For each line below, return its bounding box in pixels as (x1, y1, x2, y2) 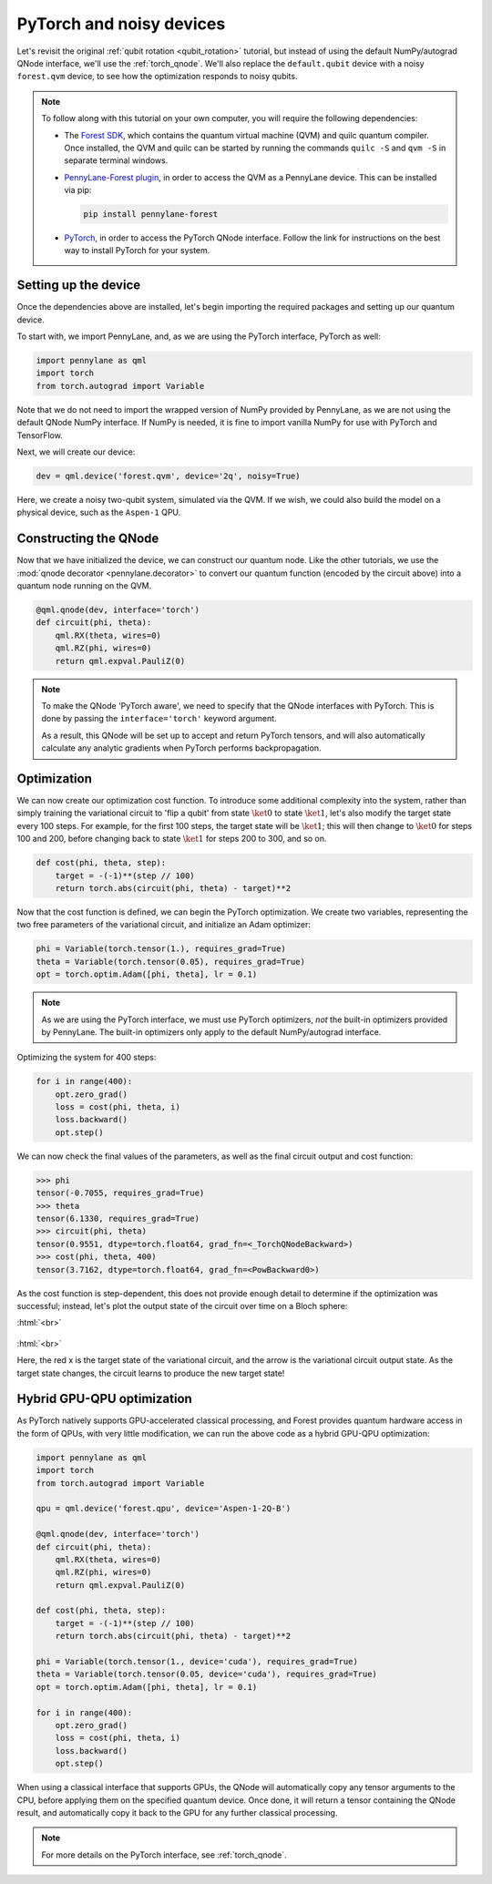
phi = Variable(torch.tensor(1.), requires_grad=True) (36, 944, 286, 954)
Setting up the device (16, 278, 141, 293)
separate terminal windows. (64, 155, 169, 166)
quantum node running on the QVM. (16, 580, 152, 591)
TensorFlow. (16, 429, 63, 441)
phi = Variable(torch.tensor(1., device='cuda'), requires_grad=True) (36, 1656, 359, 1667)
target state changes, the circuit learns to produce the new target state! (16, 1367, 285, 1378)
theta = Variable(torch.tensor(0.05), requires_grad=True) (36, 957, 305, 967)
